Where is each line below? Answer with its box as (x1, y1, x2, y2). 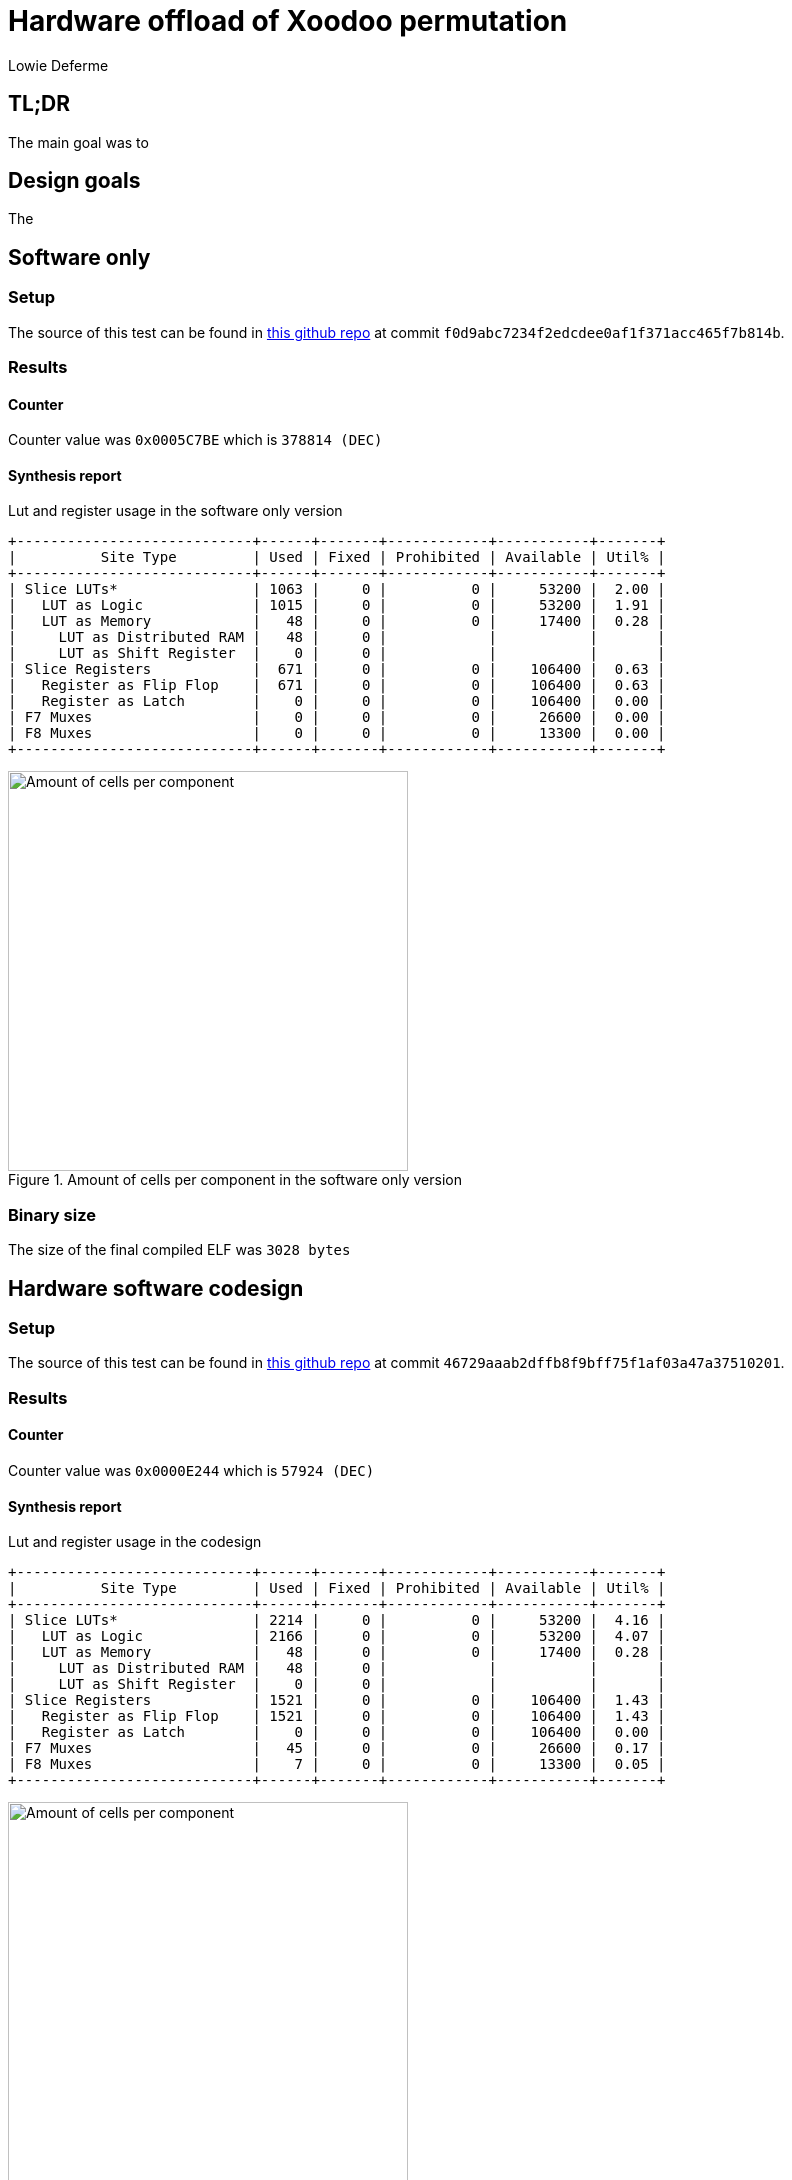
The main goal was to (8, 133, 149, 151)
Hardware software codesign (8, 1275, 304, 1301)
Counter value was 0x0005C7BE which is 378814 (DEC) (8, 431, 383, 449)
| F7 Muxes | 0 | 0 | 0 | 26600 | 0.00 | (8, 709, 666, 726)
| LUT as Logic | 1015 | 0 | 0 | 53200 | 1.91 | (8, 597, 666, 614)
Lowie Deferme (8, 56, 109, 74)
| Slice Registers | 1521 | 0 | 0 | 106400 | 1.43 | (8, 1692, 666, 1709)
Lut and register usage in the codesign (8, 1533, 262, 1551)
